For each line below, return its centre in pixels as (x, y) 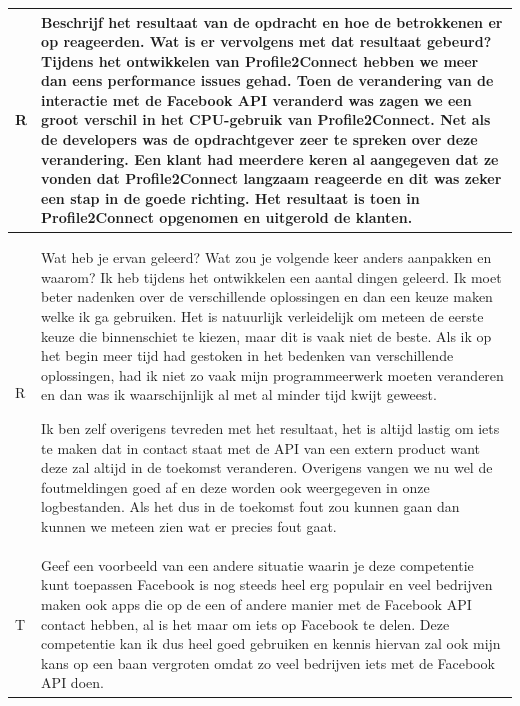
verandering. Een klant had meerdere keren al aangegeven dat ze (270, 158)
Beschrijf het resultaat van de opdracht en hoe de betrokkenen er (272, 21)
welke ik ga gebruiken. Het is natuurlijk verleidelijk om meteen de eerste (262, 316)
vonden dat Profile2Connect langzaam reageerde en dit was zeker (271, 178)
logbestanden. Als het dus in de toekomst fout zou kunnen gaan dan (250, 506)
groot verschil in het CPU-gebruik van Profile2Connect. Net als (266, 119)
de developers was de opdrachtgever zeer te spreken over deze (259, 139)
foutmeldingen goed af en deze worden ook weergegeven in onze (235, 486)
